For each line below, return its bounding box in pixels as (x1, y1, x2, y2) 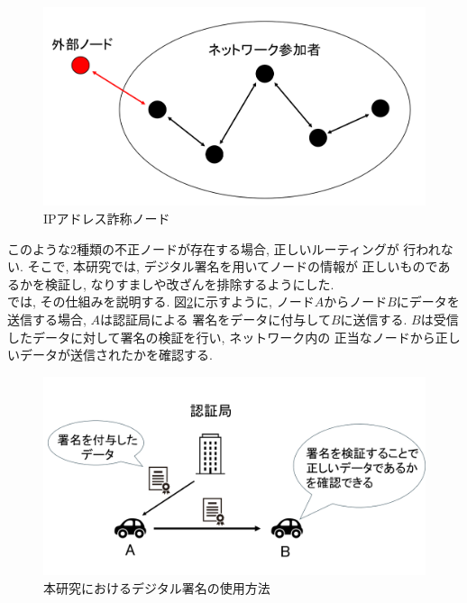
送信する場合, (7, 310, 87, 329)
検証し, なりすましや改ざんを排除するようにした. (44, 274, 334, 293)
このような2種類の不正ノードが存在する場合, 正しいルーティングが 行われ (7, 239, 441, 258)
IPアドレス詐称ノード (43, 209, 170, 228)
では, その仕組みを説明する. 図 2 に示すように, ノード (7, 292, 315, 311)
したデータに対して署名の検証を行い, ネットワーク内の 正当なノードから (7, 327, 435, 346)
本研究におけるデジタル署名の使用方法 (43, 578, 270, 597)
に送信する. (340, 310, 407, 329)
